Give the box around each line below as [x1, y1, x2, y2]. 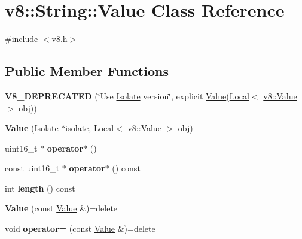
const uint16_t [5, 162, 60, 174]
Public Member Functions [5, 62, 169, 80]
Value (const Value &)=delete [5, 202, 118, 214]
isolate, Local [65, 122, 114, 134]
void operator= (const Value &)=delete [5, 222, 155, 235]
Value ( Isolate [5, 122, 59, 134]
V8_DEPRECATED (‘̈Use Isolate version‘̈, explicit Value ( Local [5, 89, 249, 102]
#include [5, 32, 38, 45]
